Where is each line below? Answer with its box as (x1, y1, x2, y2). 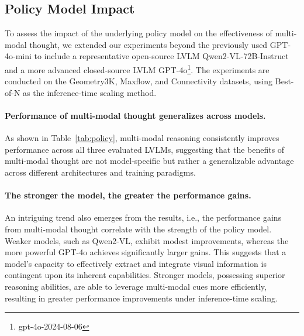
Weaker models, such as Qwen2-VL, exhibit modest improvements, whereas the (5, 234, 289, 246)
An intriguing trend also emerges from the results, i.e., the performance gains (5, 211, 282, 224)
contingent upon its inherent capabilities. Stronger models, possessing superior (5, 269, 285, 281)
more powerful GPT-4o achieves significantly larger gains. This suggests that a (5, 246, 286, 258)
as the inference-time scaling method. (23, 86, 157, 98)
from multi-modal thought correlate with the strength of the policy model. (5, 222, 272, 235)
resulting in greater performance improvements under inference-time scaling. (5, 292, 278, 304)
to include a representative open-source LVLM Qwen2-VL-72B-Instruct (34, 50, 289, 62)
